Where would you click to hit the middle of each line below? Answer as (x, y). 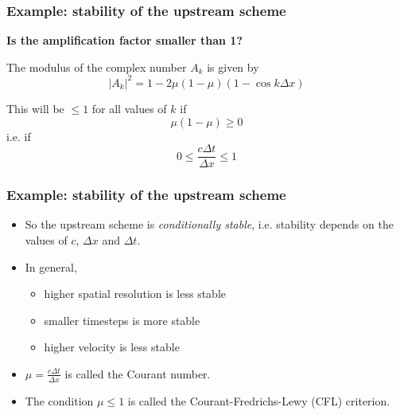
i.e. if (19, 136)
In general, (51, 266)
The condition (59, 400)
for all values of (129, 108)
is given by (233, 67)
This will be (35, 108)
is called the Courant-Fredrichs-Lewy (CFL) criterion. (259, 400)
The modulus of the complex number (97, 67)
